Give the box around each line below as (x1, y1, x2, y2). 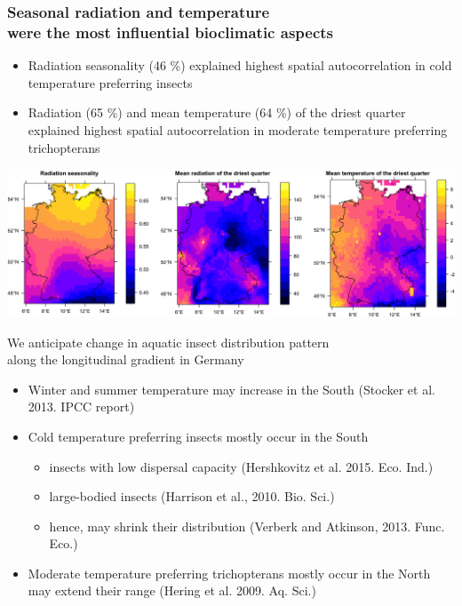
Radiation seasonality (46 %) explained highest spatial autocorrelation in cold (28, 56, 452, 75)
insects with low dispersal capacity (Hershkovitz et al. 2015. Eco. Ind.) (49, 457, 434, 475)
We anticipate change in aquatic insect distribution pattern (7, 332, 330, 351)
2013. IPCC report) (28, 397, 135, 416)
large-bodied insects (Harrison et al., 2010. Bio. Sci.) (49, 487, 335, 506)
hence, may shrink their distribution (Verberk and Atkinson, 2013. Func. (49, 516, 445, 535)
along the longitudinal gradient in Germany (7, 350, 244, 369)
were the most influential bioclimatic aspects (7, 20, 334, 43)
